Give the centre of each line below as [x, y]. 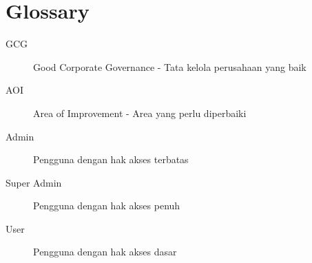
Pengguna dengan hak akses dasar [105, 252]
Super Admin [34, 182]
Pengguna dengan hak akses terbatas [111, 159]
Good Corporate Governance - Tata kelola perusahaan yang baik [170, 66]
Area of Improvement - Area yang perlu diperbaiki [140, 113]
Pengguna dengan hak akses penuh [107, 206]
